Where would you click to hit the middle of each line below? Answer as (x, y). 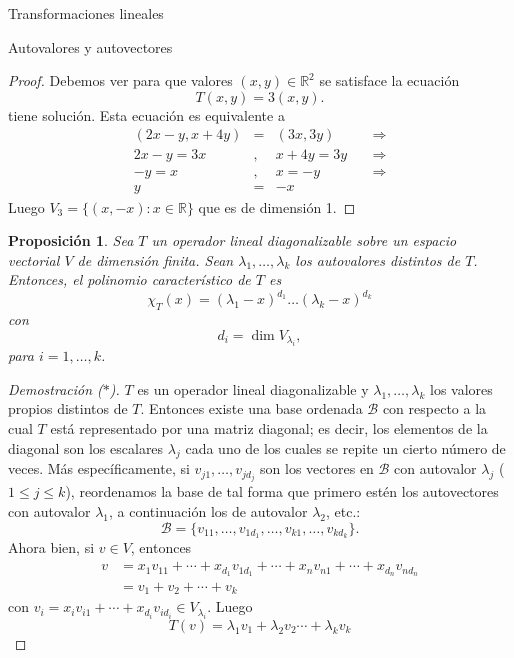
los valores (461, 388)
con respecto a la (434, 408)
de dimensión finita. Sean (155, 259)
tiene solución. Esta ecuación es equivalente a (146, 114)
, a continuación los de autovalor (208, 511)
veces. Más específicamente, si (99, 468)
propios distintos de (68, 408)
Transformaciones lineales (86, 13)
